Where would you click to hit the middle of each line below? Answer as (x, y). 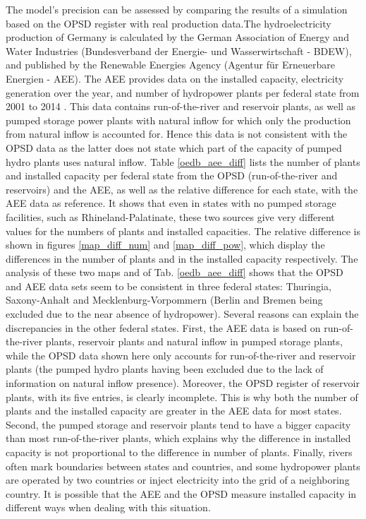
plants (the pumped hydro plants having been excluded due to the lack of (165, 369)
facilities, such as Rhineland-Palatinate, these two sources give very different (170, 216)
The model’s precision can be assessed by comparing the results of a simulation (177, 9)
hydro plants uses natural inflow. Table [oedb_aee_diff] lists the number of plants (183, 161)
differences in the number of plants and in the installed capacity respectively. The (182, 258)
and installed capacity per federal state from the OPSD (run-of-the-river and (172, 175)
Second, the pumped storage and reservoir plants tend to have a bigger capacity (178, 424)
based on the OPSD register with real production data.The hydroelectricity (169, 23)
